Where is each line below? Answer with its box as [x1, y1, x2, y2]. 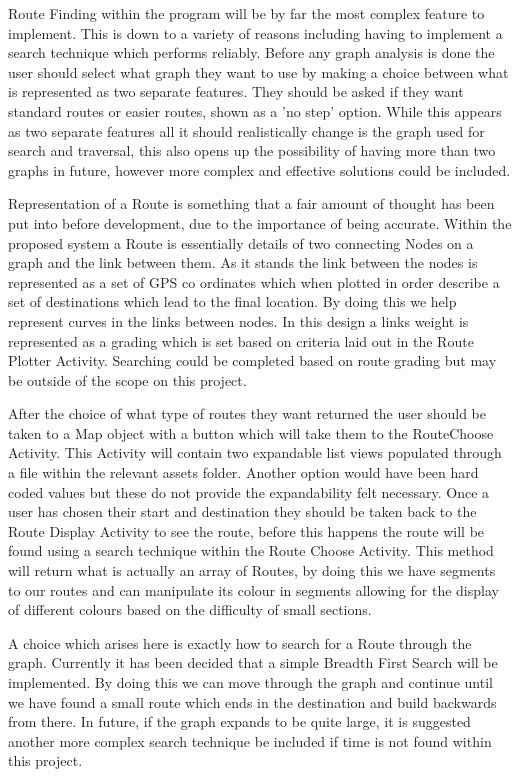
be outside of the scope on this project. [8, 369, 247, 390]
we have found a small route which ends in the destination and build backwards [8, 691, 497, 712]
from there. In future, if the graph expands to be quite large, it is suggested [8, 711, 471, 732]
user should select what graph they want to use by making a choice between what [8, 61, 509, 82]
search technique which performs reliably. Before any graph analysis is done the [8, 42, 495, 63]
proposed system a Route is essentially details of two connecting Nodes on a [8, 232, 474, 253]
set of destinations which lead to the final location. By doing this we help [8, 291, 457, 312]
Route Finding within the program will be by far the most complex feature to [8, 3, 485, 23]
